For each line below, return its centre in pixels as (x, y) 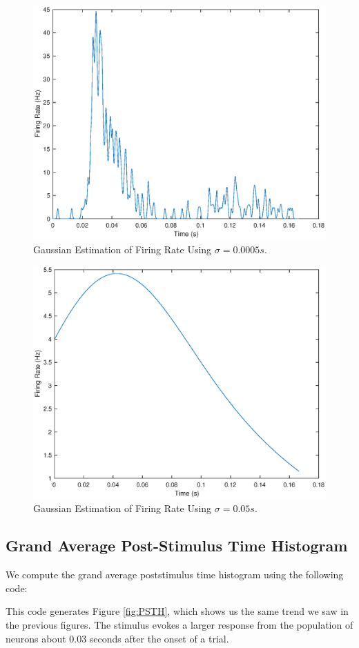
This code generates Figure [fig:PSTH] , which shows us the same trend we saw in (177, 611)
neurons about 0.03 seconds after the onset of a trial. (117, 638)
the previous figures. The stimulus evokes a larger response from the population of (179, 624)
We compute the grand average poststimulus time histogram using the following (175, 575)
